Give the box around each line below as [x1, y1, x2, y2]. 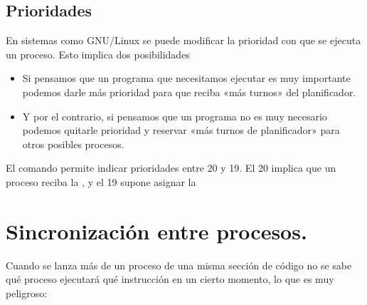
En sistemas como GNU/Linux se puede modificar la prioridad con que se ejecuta [6, 33, 361, 48]
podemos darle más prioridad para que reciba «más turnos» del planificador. [22, 84, 356, 99]
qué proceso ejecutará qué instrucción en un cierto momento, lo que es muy [6, 272, 334, 286]
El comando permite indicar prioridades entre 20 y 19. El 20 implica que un [6, 160, 336, 175]
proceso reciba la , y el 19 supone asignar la [6, 174, 196, 189]
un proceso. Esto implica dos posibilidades [6, 46, 190, 61]
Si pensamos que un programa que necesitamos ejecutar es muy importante [22, 71, 351, 86]
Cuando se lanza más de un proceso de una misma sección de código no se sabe [6, 257, 352, 272]
